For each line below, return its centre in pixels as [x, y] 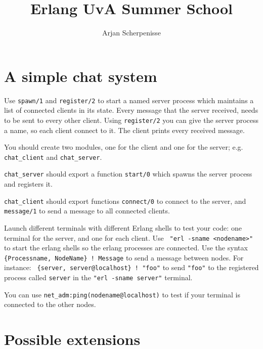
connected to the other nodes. [50, 304]
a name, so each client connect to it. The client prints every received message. [124, 130]
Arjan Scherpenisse [131, 33]
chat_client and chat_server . [53, 157]
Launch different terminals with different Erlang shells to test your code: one [123, 227]
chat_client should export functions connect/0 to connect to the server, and [125, 201]
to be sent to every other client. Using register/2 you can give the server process [131, 120]
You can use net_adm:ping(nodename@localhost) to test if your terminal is [122, 294]
